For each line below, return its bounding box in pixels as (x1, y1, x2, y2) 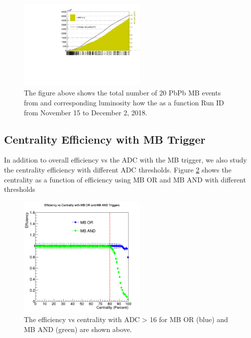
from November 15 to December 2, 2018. (24, 107, 147, 117)
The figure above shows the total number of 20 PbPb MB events (24, 87, 221, 98)
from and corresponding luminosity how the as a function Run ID (24, 97, 224, 107)
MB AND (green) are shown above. (24, 324, 132, 334)
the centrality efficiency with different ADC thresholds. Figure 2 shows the (4, 164, 232, 174)
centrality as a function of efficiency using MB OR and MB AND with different (4, 174, 246, 184)
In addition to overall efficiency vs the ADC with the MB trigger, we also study (4, 155, 247, 165)
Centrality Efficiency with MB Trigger (4, 131, 206, 147)
